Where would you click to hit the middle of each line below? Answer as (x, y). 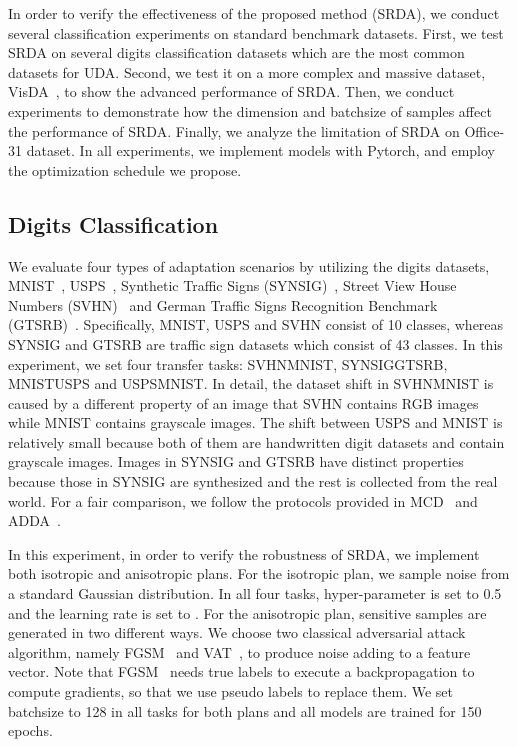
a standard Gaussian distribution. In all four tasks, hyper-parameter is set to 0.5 (255, 593)
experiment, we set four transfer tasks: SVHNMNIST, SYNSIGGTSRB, (228, 363)
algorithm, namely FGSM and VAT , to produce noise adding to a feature (239, 651)
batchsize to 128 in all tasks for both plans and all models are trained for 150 (245, 710)
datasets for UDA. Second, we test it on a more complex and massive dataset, (247, 71)
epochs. (30, 730)
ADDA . (34, 520)
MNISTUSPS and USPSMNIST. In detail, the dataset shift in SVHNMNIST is (251, 383)
